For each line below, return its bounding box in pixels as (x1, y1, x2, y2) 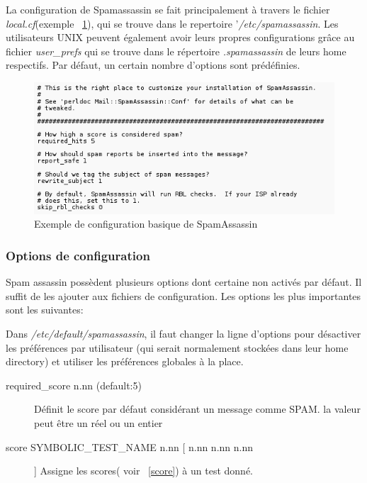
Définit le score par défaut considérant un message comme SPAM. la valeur (34, 401, 361, 416)
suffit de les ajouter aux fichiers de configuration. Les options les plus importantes (6, 288, 361, 303)
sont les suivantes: (6, 302, 84, 317)
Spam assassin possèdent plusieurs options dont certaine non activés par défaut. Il (6, 274, 362, 289)
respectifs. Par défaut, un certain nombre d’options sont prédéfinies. (6, 57, 300, 72)
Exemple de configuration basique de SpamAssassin (34, 216, 258, 231)
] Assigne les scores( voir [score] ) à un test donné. (34, 463, 254, 478)
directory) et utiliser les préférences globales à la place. (6, 354, 244, 369)
